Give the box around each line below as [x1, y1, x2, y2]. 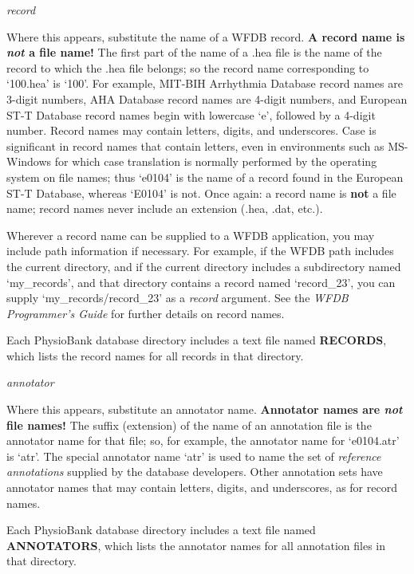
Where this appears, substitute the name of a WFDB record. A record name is [6, 28, 405, 45]
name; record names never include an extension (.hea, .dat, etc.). [6, 200, 323, 217]
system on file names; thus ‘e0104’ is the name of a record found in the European [6, 168, 404, 185]
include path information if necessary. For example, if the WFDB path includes [6, 242, 394, 259]
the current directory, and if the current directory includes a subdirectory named [6, 258, 401, 274]
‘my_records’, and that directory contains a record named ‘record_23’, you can [6, 273, 396, 290]
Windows [6, 153, 52, 170]
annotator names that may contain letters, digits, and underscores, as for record [6, 479, 397, 496]
